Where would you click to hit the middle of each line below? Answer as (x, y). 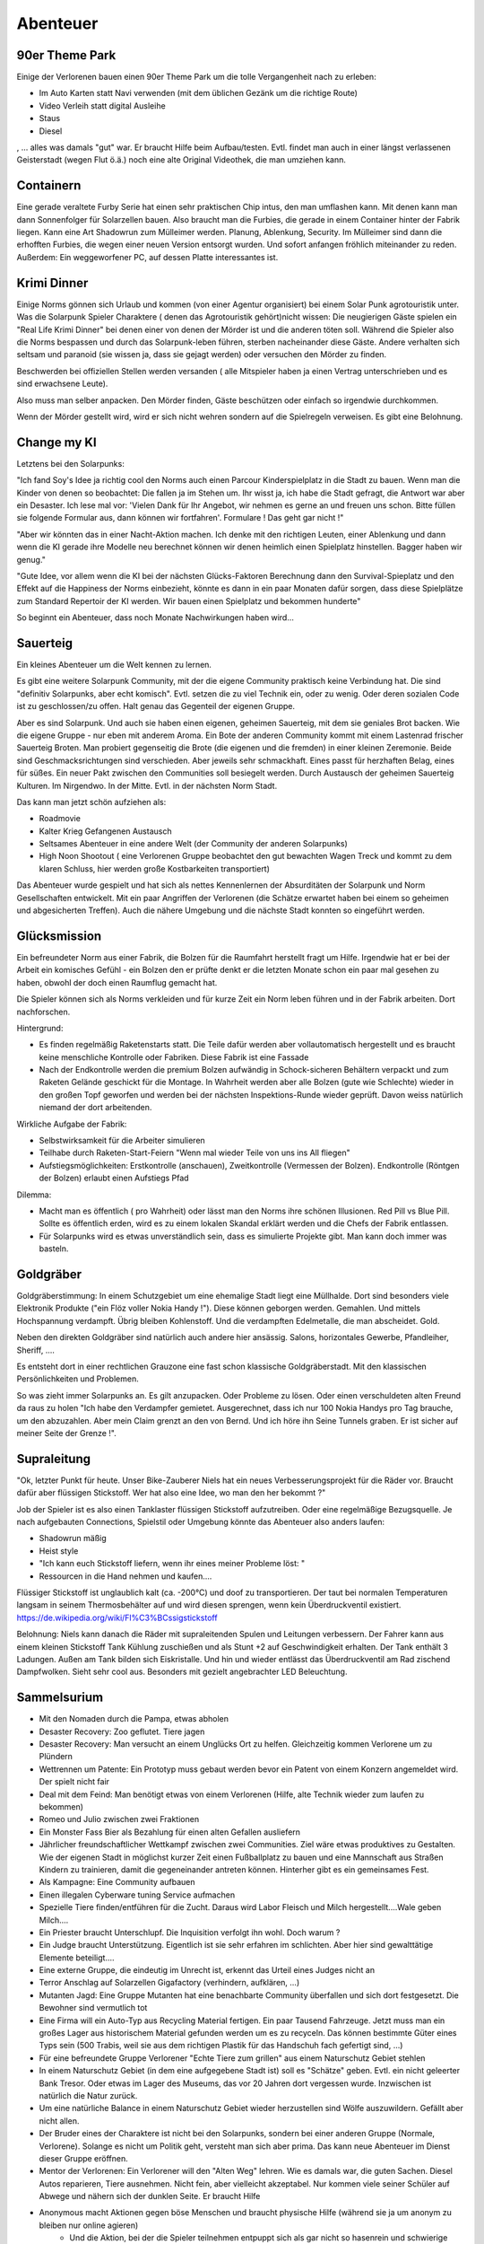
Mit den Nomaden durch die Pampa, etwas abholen (134, 1719)
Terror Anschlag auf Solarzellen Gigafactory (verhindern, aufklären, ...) (169, 1983)
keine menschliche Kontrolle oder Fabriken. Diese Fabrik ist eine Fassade (174, 1057)
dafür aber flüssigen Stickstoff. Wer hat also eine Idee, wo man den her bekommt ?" (171, 1493)
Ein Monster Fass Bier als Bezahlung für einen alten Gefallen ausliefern (169, 1832)
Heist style (59, 1551)
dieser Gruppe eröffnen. (84, 2158)
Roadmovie (60, 819)
